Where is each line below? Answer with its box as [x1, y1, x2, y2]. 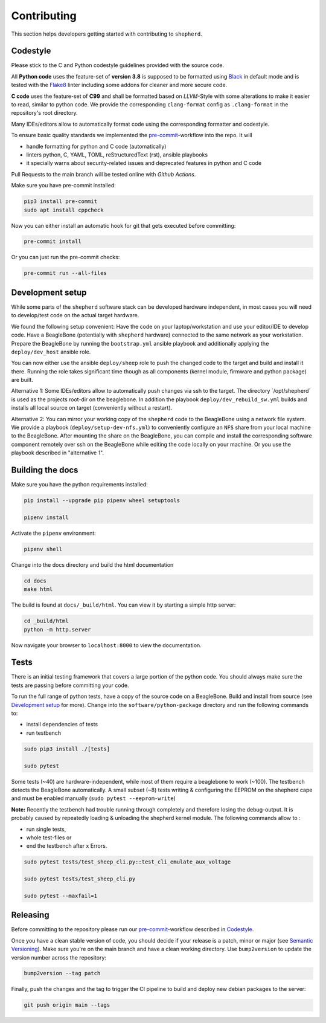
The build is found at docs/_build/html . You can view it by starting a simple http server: [11, 601, 236, 608]
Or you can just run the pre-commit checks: [11, 254, 120, 261]
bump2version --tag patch [24, 970, 101, 977]
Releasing [11, 910, 50, 920]
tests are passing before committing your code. [11, 682, 129, 689]
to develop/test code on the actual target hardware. [11, 312, 139, 319]
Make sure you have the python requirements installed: [11, 481, 148, 488]
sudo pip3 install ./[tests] [24, 745, 110, 752]
